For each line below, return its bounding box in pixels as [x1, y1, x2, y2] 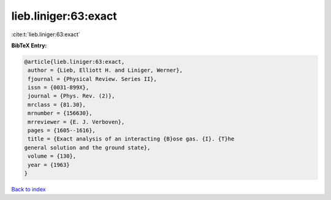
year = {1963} [28, 161, 70, 168]
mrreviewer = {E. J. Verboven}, [28, 118, 125, 125]
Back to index [11, 185, 46, 193]
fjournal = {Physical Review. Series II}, [28, 75, 158, 82]
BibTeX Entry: [11, 42, 47, 49]
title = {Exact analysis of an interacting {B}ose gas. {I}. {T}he [28, 136, 235, 142]
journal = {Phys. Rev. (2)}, [28, 93, 115, 99]
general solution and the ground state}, [24, 144, 151, 151]
